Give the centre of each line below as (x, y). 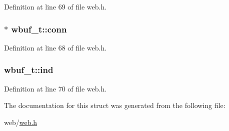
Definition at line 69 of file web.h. (55, 6)
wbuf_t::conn (39, 29)
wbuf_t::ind (29, 70)
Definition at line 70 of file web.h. (55, 88)
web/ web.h (21, 122)
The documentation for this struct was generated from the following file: (115, 105)
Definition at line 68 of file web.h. (55, 47)
